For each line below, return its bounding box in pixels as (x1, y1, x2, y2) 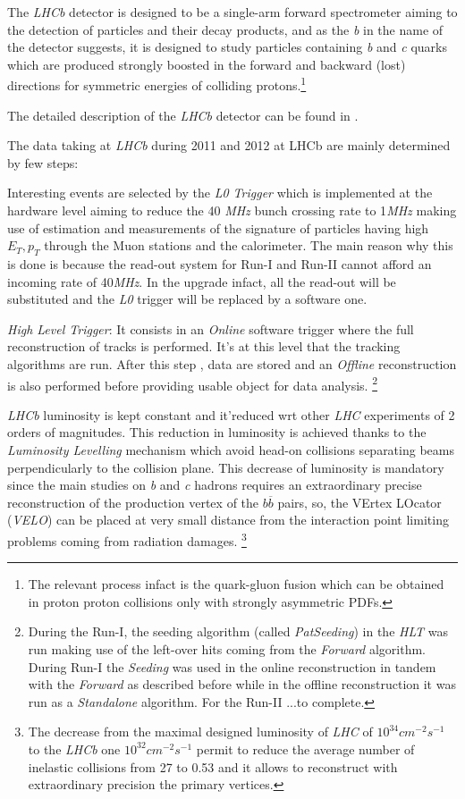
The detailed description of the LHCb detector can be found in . (7, 105, 359, 124)
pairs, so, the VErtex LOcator (277, 492, 442, 511)
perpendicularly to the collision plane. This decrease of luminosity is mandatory (7, 458, 444, 476)
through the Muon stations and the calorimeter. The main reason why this (44, 236, 453, 255)
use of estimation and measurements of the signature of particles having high (7, 218, 429, 237)
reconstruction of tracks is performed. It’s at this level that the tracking (7, 337, 401, 356)
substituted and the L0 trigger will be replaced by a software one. (7, 290, 368, 308)
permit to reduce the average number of (196, 739, 415, 758)
